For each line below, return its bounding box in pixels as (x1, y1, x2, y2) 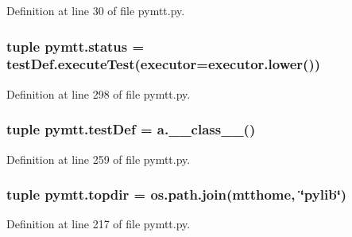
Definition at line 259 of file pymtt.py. (6, 150, 191, 167)
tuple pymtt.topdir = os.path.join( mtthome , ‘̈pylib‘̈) (6, 185, 347, 204)
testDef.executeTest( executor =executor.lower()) (6, 54, 321, 74)
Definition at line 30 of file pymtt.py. (6, 2, 185, 18)
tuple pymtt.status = (6, 36, 145, 56)
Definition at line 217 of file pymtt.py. (6, 216, 191, 232)
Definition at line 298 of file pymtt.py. (6, 85, 191, 102)
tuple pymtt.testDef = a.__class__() (6, 119, 256, 139)
